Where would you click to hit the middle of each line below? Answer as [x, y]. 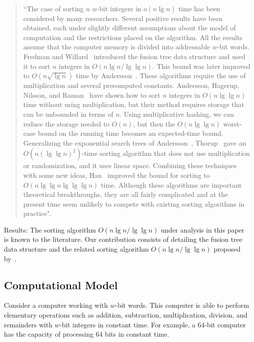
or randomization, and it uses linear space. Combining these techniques [130, 165]
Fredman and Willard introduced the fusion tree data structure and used [134, 56]
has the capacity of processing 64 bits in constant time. [87, 334]
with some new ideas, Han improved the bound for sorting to [116, 175]
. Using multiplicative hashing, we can [177, 114]
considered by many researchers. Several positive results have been [123, 18]
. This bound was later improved [201, 66]
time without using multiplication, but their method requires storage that [134, 104]
